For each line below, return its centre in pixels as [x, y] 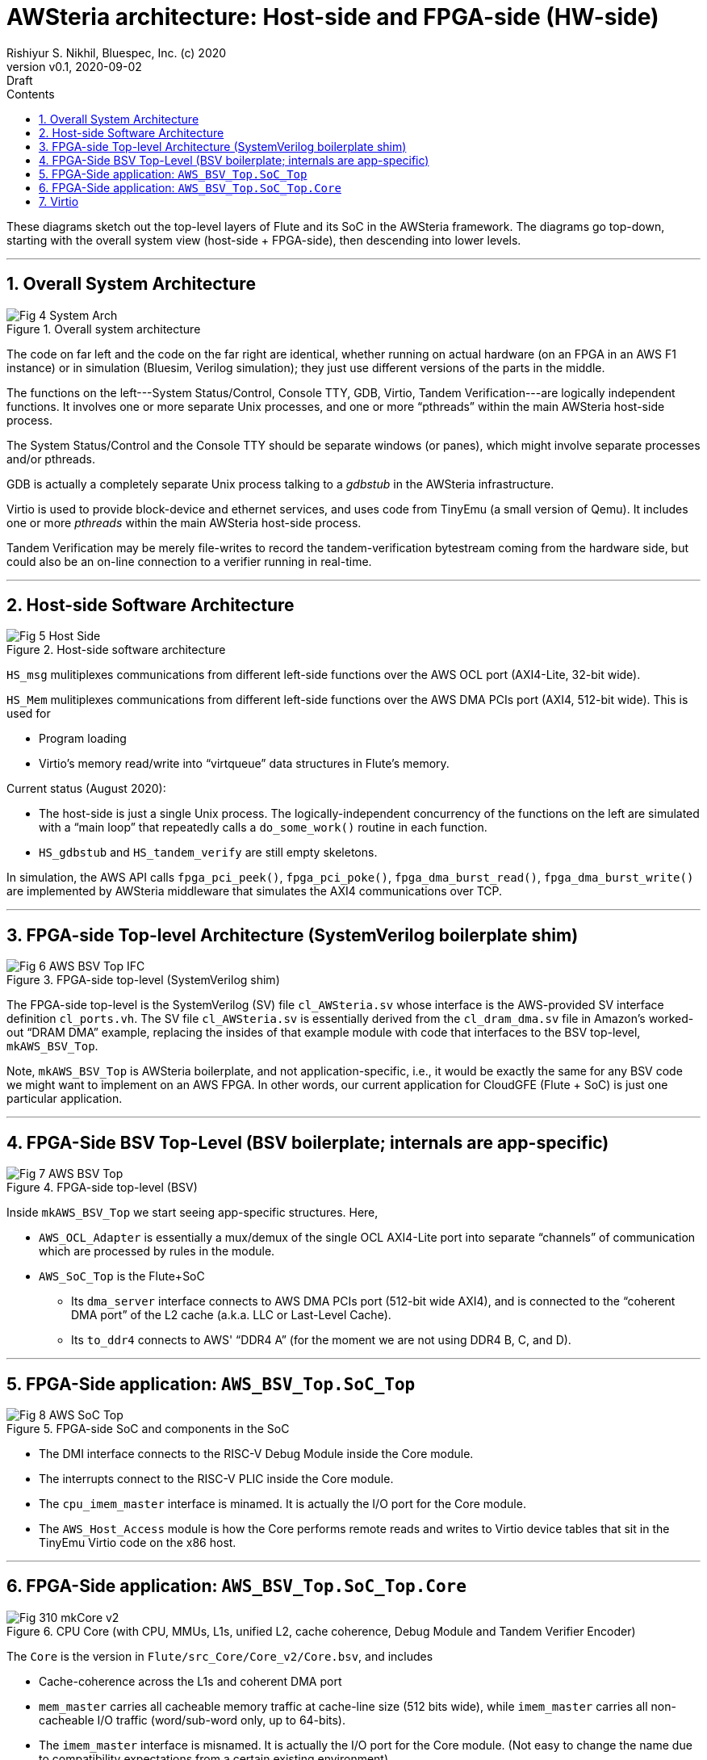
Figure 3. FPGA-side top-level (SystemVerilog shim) [143, 980]
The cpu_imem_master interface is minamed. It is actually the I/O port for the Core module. [282, 1503]
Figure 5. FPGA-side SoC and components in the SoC [148, 1428]
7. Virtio [59, 201]
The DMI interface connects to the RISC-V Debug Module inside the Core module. [256, 1453]
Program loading [83, 739]
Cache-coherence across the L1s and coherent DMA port [190, 1681]
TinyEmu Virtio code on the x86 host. [138, 1542]
